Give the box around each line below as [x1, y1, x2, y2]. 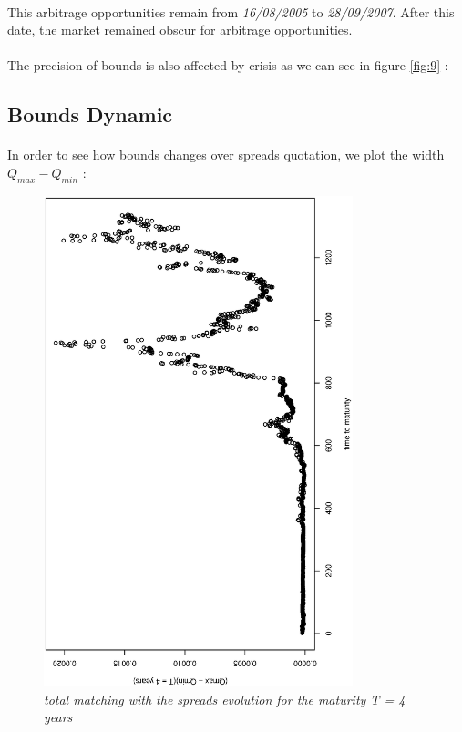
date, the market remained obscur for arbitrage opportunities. [7, 20, 353, 39]
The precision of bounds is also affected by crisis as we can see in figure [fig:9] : [7, 56, 448, 75]
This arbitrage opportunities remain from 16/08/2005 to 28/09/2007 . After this [7, 2, 455, 21]
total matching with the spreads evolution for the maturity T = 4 [44, 689, 406, 708]
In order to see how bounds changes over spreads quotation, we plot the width [7, 145, 445, 164]
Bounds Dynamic [7, 100, 173, 129]
